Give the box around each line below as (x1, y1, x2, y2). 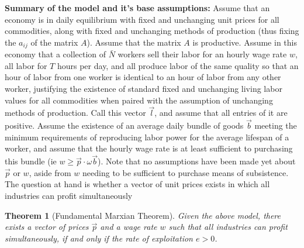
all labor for (5, 59, 47, 71)
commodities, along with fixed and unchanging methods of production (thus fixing (5, 25, 299, 37)
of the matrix (30, 36, 78, 48)
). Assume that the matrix (87, 36, 181, 48)
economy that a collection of (5, 48, 106, 60)
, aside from (29, 166, 71, 178)
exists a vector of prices (5, 221, 89, 233)
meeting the (254, 119, 297, 132)
